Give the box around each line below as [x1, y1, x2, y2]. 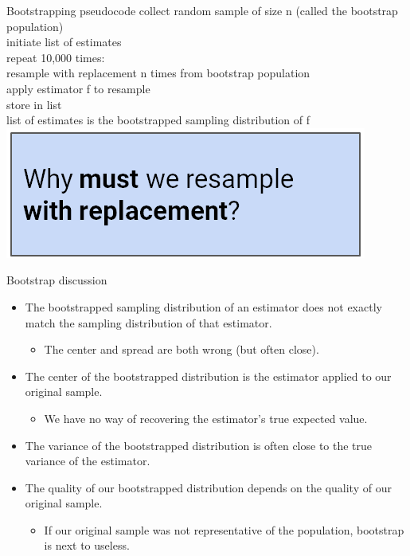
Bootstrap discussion [6, 272, 107, 288]
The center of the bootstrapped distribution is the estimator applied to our [25, 367, 392, 384]
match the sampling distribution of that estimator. [25, 314, 272, 331]
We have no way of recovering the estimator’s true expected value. [44, 409, 368, 426]
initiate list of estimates [6, 33, 122, 50]
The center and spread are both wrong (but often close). [44, 341, 319, 358]
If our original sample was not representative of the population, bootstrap [44, 521, 404, 538]
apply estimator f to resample [6, 80, 150, 96]
